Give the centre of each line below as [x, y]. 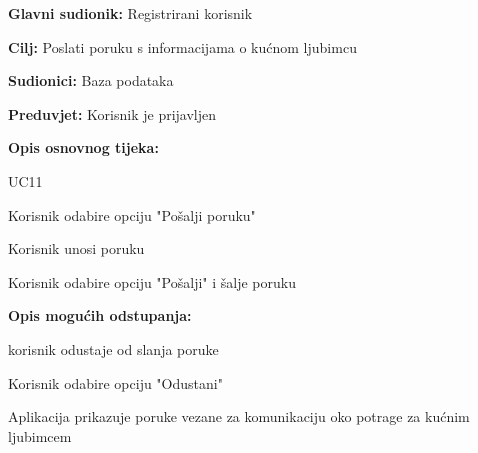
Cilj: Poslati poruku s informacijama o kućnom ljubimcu [182, 46]
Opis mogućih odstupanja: [100, 315]
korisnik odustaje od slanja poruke [113, 348]
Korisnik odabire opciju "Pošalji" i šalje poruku [152, 281]
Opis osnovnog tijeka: [83, 147]
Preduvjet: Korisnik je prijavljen [112, 113]
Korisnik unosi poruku [76, 248]
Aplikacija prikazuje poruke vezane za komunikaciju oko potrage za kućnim [239, 416]
